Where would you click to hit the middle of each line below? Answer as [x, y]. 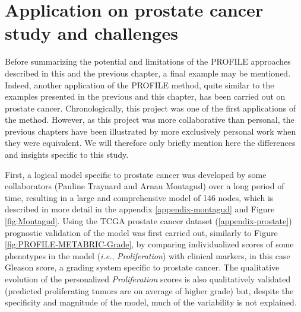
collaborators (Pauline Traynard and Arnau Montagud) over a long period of [145, 186]
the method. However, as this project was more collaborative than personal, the [150, 120]
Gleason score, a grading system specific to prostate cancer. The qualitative [142, 267]
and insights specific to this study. [67, 155]
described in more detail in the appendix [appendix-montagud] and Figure [140, 209]
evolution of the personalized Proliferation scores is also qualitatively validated [148, 279]
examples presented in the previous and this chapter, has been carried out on [145, 96]
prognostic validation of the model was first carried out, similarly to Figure [141, 232]
